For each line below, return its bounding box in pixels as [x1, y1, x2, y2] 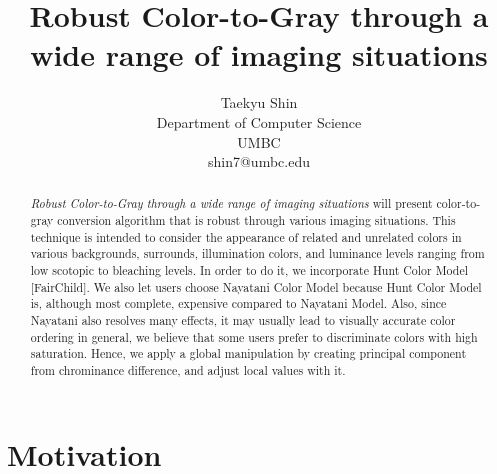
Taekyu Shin [220, 92, 298, 113]
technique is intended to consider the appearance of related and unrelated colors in [30, 228, 462, 245]
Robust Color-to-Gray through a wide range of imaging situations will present [30, 195, 433, 212]
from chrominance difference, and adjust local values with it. [30, 362, 346, 379]
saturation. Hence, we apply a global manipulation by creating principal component [30, 345, 467, 362]
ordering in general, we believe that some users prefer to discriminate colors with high [30, 328, 478, 345]
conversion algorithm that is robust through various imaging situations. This [57, 212, 456, 229]
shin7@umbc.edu [208, 151, 310, 172]
